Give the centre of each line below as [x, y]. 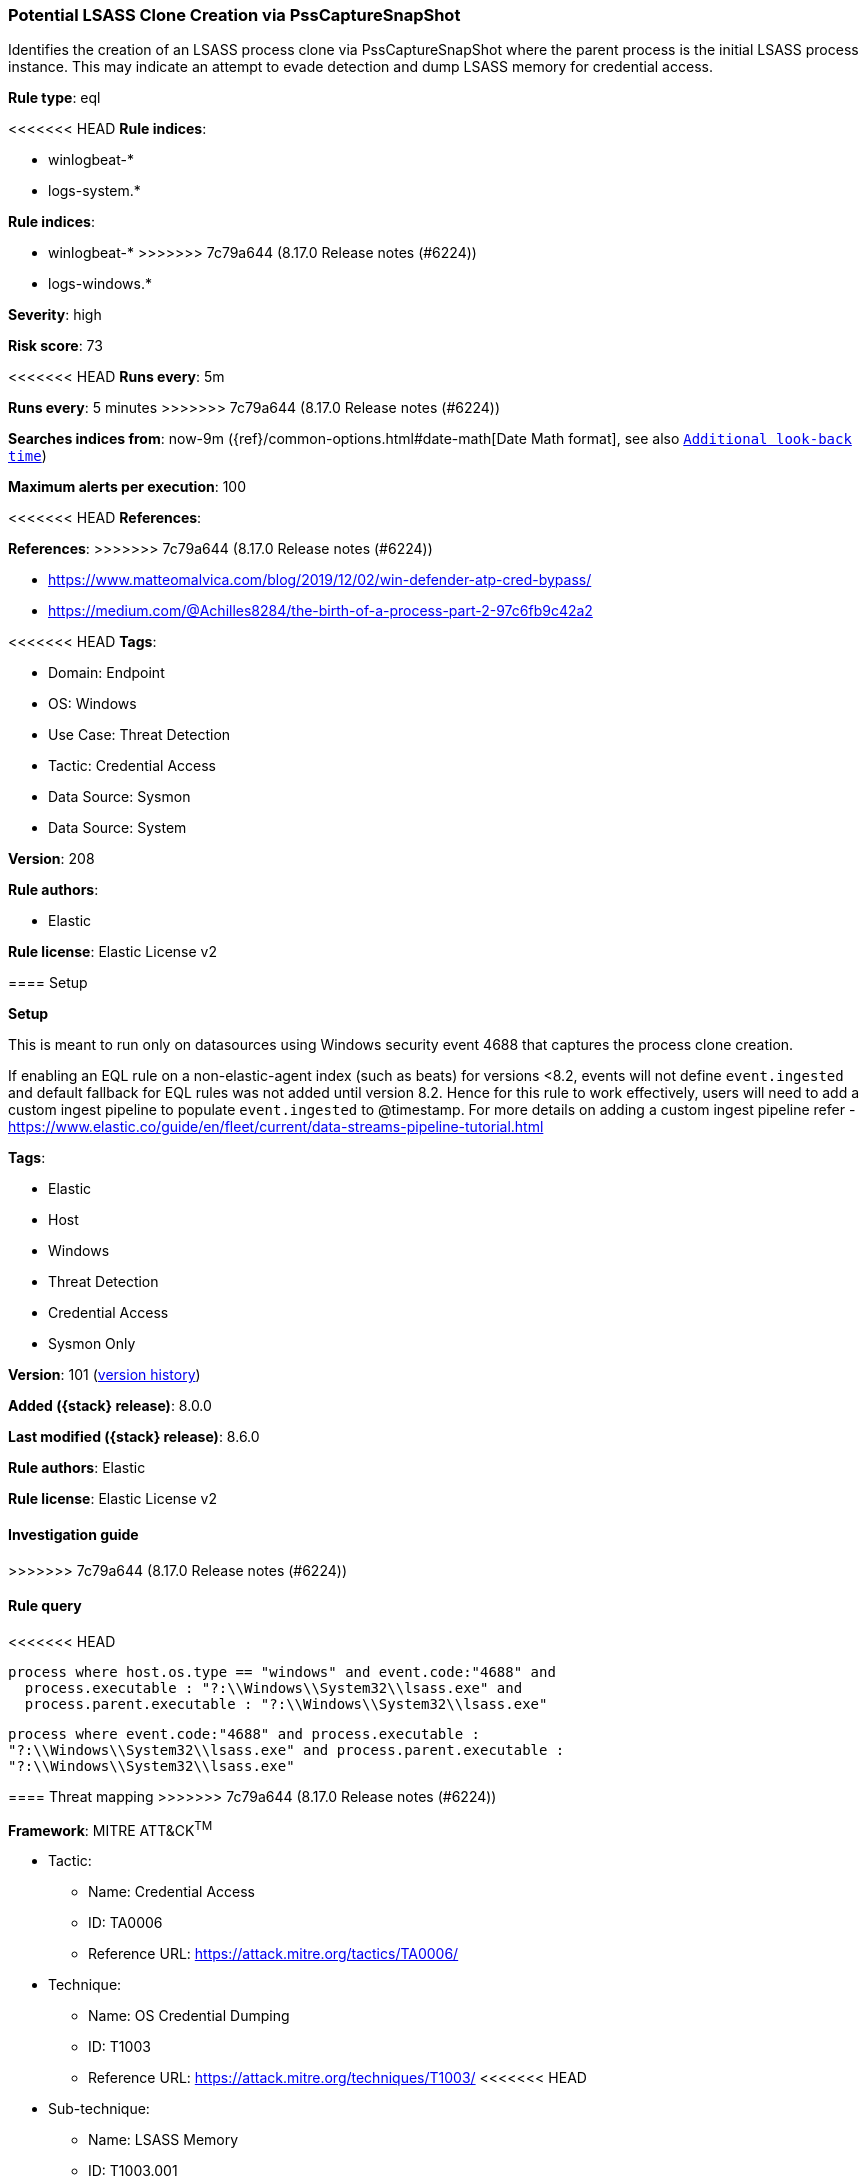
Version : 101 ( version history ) [104, 1375]
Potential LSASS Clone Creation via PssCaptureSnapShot [234, 15]
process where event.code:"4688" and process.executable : [244, 1733]
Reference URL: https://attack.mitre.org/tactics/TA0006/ [273, 1954]
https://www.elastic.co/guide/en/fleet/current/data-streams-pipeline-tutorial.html [276, 1127]
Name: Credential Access [171, 1892]
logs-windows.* [100, 284]
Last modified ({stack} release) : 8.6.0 [134, 1437]
